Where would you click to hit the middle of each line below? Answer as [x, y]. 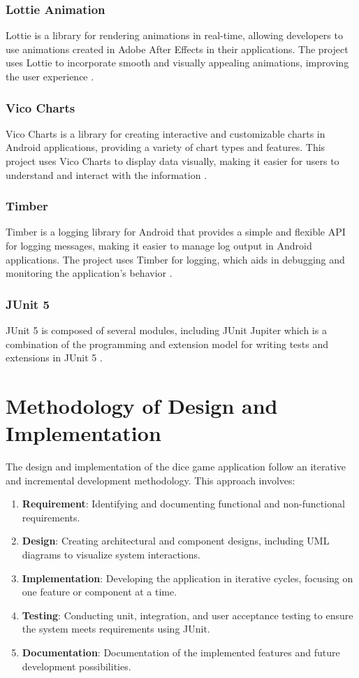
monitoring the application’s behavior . [89, 273]
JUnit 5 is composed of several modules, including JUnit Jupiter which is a [166, 330]
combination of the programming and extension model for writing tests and [167, 344]
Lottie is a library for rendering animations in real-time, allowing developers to [174, 35]
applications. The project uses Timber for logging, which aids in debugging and [175, 259]
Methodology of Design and [142, 405]
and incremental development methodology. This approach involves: [151, 480]
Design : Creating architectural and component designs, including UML [176, 541]
